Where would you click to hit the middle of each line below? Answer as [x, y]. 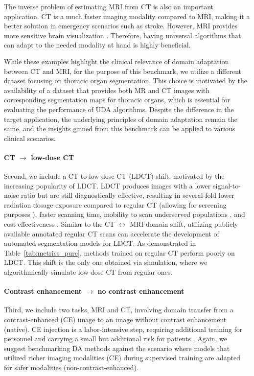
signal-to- [227, 185]
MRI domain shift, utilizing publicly [184, 224]
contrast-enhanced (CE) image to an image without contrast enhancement [115, 319]
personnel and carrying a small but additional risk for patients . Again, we [115, 339]
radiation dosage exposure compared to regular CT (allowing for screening [115, 204]
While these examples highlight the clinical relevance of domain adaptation [116, 61]
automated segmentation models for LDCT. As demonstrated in [100, 243]
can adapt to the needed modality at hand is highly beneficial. [97, 45]
